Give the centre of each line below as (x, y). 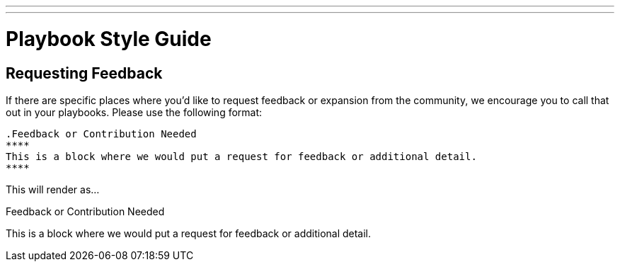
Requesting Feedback (84, 73)
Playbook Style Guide (109, 39)
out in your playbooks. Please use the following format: (134, 112)
